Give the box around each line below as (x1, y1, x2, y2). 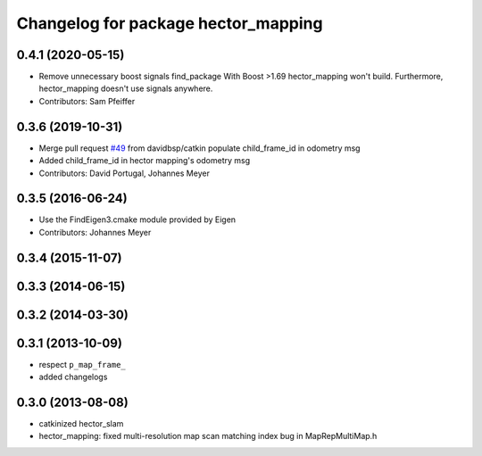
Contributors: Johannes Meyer (38, 227, 152, 237)
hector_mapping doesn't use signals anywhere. (38, 83, 213, 94)
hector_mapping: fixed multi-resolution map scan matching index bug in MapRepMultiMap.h (38, 431, 378, 442)
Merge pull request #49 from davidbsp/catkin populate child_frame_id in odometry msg (38, 143, 361, 153)
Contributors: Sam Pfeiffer (38, 95, 136, 106)
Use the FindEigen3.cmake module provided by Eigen (38, 214, 237, 225)
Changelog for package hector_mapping (16, 13, 323, 33)
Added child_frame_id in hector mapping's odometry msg (38, 155, 251, 166)
